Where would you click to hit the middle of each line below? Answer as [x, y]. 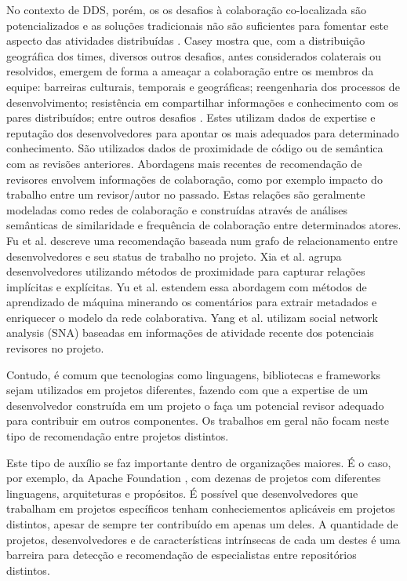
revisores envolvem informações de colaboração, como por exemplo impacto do [194, 179]
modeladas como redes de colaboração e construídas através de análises [177, 209]
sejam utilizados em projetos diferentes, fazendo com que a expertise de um [187, 390]
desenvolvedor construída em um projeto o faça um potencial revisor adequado [195, 405]
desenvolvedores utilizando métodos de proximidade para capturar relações [186, 271]
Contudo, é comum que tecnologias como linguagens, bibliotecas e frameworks [194, 374]
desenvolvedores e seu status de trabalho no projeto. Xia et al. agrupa [174, 256]
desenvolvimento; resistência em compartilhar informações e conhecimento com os [202, 102]
